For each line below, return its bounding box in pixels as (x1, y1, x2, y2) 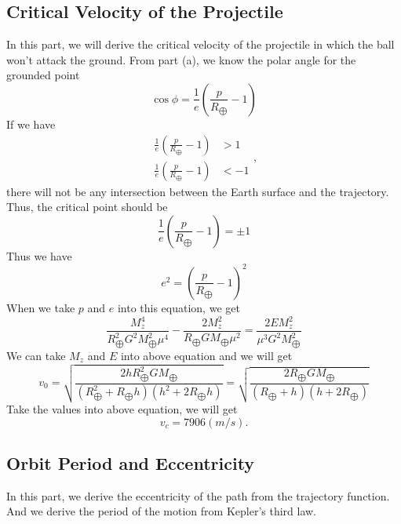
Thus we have (6, 247, 72, 264)
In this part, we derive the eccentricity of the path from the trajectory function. (6, 487, 390, 504)
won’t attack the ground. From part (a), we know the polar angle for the (6, 51, 356, 67)
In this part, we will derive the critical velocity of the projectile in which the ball (6, 36, 395, 53)
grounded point (6, 67, 80, 83)
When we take (6, 299, 75, 315)
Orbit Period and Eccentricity (6, 450, 255, 475)
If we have (6, 115, 56, 132)
